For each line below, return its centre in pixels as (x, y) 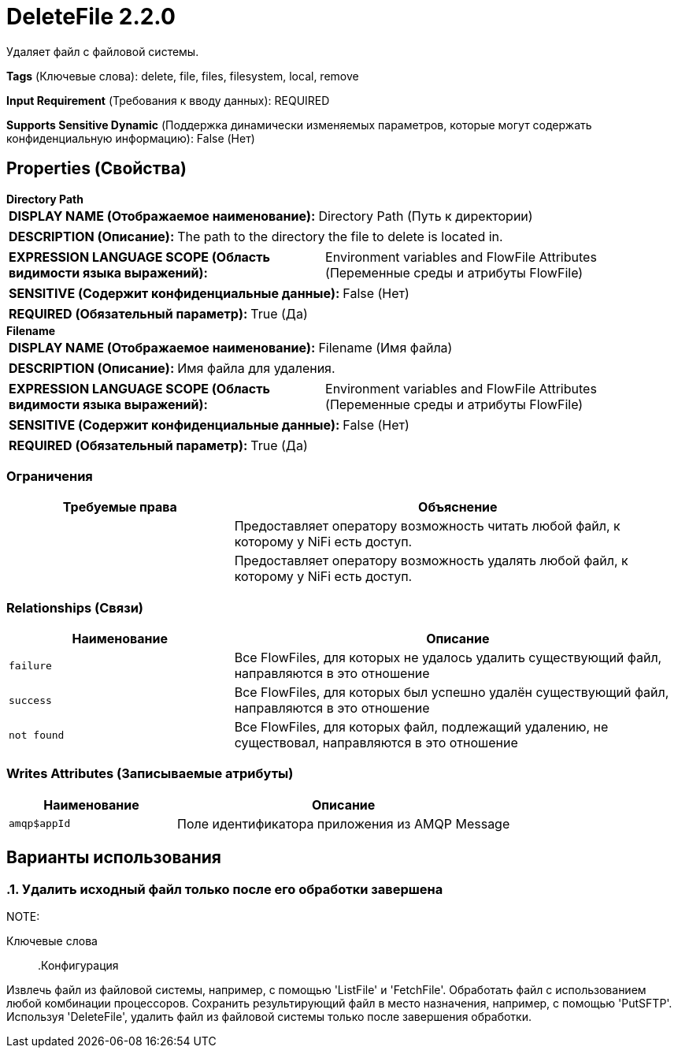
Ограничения (50, 476)
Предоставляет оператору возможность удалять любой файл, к (431, 561)
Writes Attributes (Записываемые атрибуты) (150, 774)
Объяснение (458, 507)
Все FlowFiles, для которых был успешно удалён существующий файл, (452, 693)
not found (37, 735)
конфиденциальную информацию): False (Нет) (131, 138)
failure (30, 665)
